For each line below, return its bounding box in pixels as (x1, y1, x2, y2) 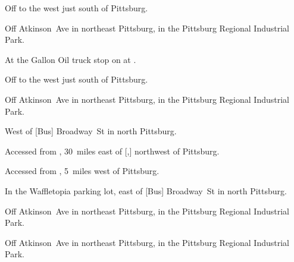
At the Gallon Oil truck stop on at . (5, 53, 136, 65)
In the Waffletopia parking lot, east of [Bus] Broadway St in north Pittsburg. (5, 184, 287, 197)
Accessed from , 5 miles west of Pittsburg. (5, 165, 159, 177)
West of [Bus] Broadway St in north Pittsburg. (5, 125, 177, 137)
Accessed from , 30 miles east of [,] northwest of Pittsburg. (5, 144, 220, 157)
